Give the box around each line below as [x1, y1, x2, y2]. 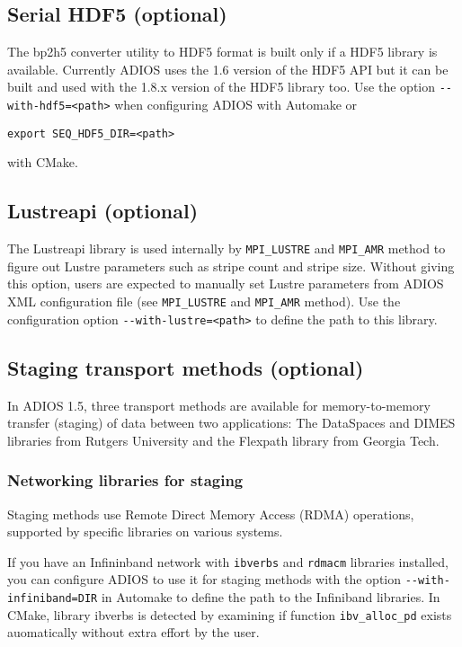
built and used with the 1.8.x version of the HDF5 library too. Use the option [7, 77, 435, 96]
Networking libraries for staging [7, 469, 244, 492]
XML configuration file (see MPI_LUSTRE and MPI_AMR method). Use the [7, 292, 401, 310]
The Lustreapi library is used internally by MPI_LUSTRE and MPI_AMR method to [7, 239, 446, 258]
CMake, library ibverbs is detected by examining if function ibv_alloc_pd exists [7, 605, 452, 624]
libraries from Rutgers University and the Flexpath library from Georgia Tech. [7, 430, 440, 449]
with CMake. [7, 153, 78, 172]
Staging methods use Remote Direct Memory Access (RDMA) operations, [7, 504, 414, 523]
